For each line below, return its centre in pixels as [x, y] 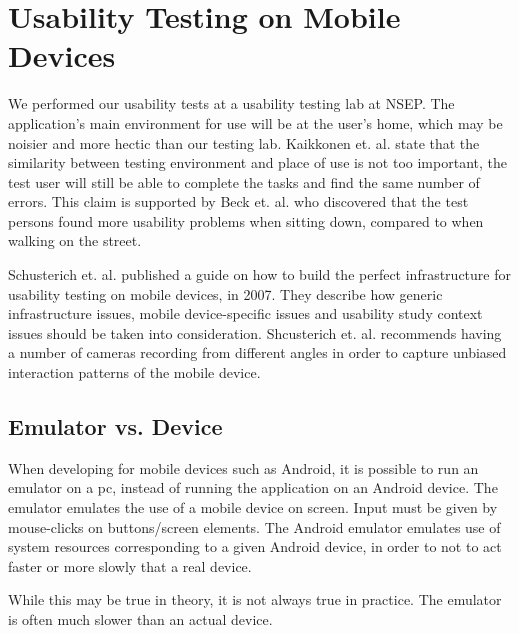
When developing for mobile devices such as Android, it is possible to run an [243, 467]
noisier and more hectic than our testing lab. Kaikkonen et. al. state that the [244, 142]
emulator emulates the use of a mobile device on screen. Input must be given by [253, 507]
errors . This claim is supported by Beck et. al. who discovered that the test [238, 201]
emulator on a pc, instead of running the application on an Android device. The [253, 487]
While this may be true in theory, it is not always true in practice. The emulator [255, 599]
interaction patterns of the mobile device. [134, 372]
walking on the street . [75, 240]
